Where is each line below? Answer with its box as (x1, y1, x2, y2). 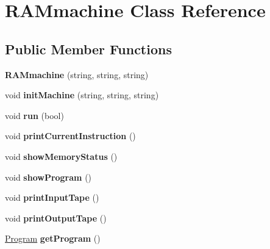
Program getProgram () (5, 232, 101, 245)
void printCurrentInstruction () (5, 129, 136, 142)
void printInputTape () (5, 191, 99, 204)
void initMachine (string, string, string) (5, 88, 159, 101)
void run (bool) (5, 109, 64, 121)
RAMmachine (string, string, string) (5, 68, 149, 81)
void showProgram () (5, 170, 92, 183)
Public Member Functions (5, 39, 172, 58)
